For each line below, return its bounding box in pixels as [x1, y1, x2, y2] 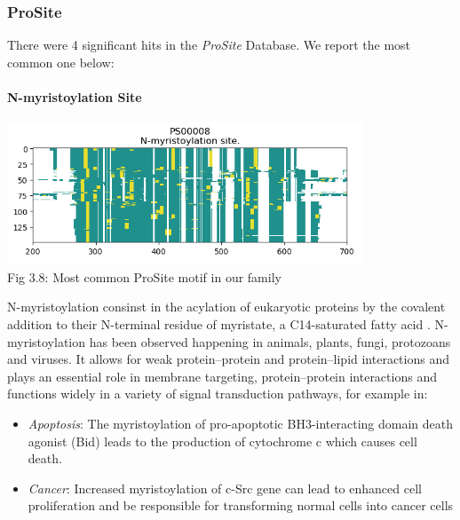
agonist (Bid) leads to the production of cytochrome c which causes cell [28, 431, 417, 450]
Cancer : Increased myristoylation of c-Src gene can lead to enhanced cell [28, 478, 422, 497]
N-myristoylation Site [7, 88, 142, 106]
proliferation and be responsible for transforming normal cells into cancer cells [28, 496, 454, 515]
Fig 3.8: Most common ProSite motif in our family [7, 267, 282, 286]
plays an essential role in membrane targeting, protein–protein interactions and [7, 366, 437, 385]
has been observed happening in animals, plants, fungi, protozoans [89, 332, 451, 351]
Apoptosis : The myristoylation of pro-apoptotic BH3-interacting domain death [28, 414, 453, 432]
